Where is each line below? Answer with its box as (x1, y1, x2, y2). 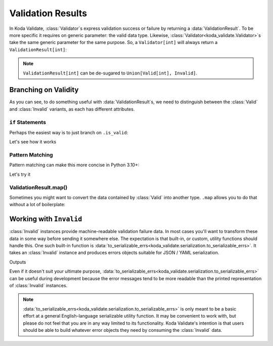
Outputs (9, 259, 26, 265)
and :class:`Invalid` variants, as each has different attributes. (9, 106, 135, 112)
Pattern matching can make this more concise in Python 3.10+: (9, 162, 140, 168)
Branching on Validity (9, 86, 79, 94)
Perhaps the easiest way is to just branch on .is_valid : (9, 129, 128, 135)
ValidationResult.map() (9, 184, 68, 191)
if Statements (9, 119, 47, 126)
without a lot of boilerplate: (9, 202, 66, 208)
